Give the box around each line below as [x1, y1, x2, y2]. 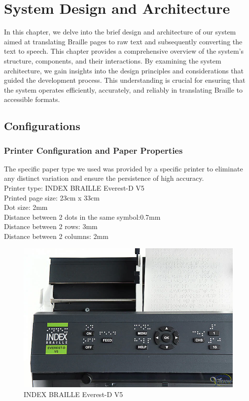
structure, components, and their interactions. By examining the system [4, 55, 221, 66]
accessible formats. [4, 94, 60, 104]
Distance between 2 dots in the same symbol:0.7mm [4, 211, 161, 222]
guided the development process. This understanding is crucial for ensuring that [4, 75, 246, 85]
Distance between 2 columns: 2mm [4, 231, 108, 241]
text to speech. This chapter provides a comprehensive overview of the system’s [4, 46, 244, 56]
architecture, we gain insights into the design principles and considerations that [4, 65, 244, 75]
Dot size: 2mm [4, 202, 48, 212]
